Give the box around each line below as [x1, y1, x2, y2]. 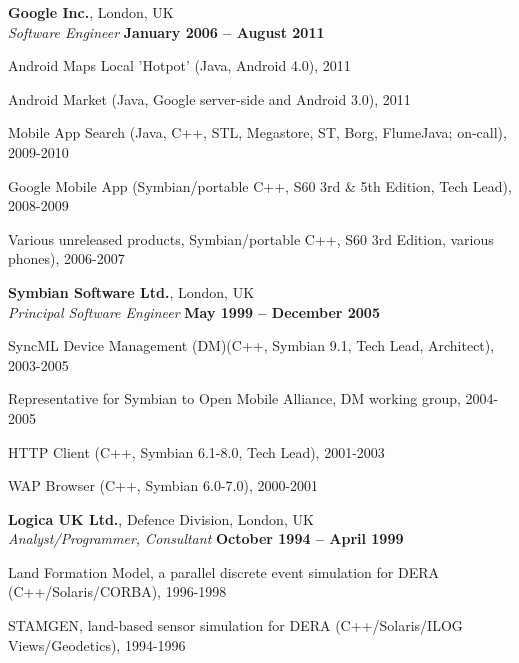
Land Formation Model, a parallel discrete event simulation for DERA [8, 561, 440, 582]
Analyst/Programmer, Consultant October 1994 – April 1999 [8, 528, 404, 549]
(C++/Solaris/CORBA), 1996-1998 [8, 581, 227, 602]
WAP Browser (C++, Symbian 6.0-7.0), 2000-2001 [8, 475, 319, 496]
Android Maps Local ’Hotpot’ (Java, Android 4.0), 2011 [8, 55, 351, 76]
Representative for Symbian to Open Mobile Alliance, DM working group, [8, 388, 461, 409]
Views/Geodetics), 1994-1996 [8, 634, 186, 655]
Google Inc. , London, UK [8, 2, 174, 22]
